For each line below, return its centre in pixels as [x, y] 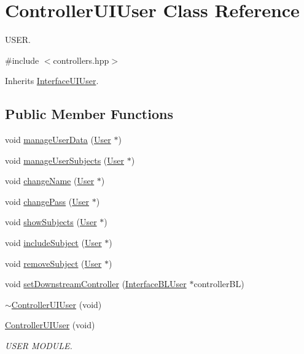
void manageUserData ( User [58, 140]
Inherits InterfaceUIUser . [52, 81]
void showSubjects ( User [51, 222]
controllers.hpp [81, 60]
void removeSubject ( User [53, 263]
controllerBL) [219, 284]
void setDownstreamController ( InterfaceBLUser [96, 284]
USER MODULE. [39, 346]
